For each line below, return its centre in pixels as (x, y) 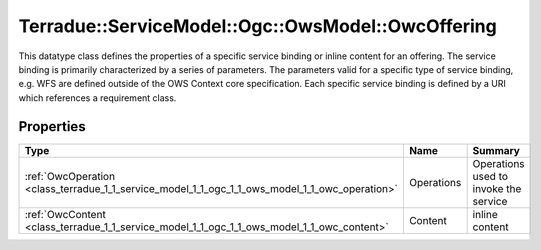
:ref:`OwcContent (65, 214)
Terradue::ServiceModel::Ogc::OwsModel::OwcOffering (257, 26)
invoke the (497, 188)
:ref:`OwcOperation (69, 176)
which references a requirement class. (97, 97)
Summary (496, 150)
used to (490, 176)
